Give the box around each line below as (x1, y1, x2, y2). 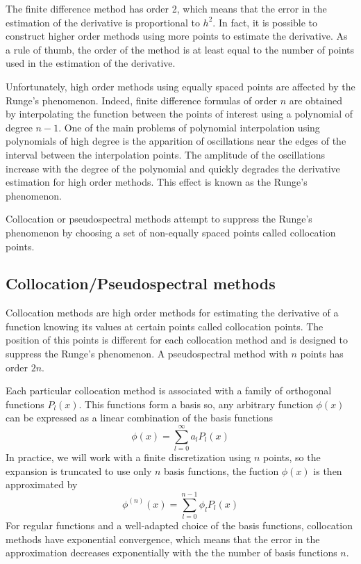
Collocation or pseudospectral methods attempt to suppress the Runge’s (6, 211, 312, 226)
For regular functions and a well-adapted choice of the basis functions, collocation (6, 518, 353, 533)
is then (313, 463, 342, 478)
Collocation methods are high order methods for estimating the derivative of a (6, 305, 339, 320)
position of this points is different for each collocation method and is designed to (6, 332, 348, 347)
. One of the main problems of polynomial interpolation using (58, 120, 320, 134)
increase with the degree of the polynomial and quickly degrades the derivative (6, 161, 340, 175)
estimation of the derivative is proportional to (6, 15, 200, 29)
